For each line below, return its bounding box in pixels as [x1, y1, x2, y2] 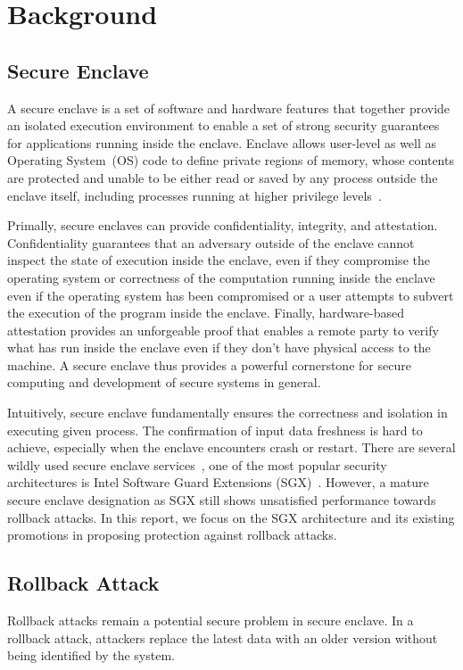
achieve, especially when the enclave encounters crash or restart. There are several [7, 438, 456, 457]
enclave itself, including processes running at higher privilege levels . [7, 186, 382, 204]
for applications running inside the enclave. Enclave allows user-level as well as [7, 133, 437, 152]
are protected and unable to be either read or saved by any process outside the [7, 168, 438, 186]
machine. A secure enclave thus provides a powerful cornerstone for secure [7, 355, 411, 374]
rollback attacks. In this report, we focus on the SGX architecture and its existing [7, 508, 455, 526]
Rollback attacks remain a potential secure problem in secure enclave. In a [7, 611, 414, 630]
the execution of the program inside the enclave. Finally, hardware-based [7, 303, 405, 322]
